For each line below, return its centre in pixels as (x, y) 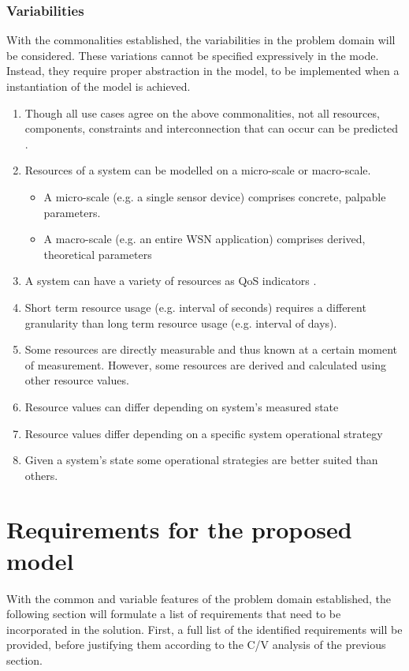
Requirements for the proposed (179, 529)
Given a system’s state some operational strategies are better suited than (201, 460)
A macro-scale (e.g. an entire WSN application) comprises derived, (204, 239)
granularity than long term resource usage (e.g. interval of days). (181, 322)
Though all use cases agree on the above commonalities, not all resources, (202, 112)
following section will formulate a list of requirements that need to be (174, 614)
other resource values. (77, 380)
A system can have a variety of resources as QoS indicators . (171, 281)
